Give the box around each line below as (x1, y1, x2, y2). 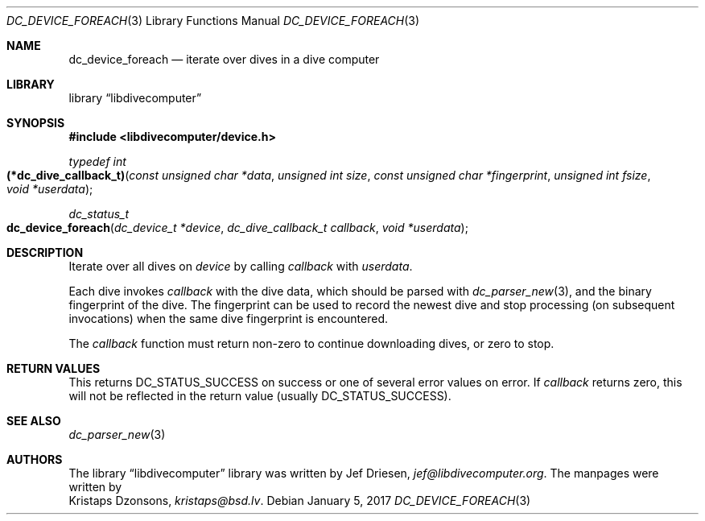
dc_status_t (68, 207, 130, 221)
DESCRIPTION (6, 246, 84, 259)
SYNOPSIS (6, 116, 65, 130)
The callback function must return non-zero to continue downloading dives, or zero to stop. (68, 337, 555, 350)
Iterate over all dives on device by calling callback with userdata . (68, 259, 413, 273)
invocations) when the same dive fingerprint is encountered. (68, 312, 388, 325)
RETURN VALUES (6, 362, 101, 375)
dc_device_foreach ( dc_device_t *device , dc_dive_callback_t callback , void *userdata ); (6, 221, 468, 234)
